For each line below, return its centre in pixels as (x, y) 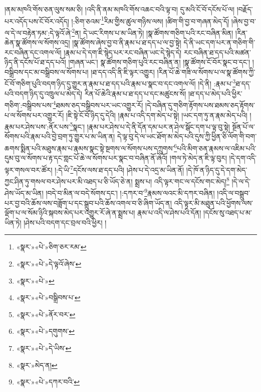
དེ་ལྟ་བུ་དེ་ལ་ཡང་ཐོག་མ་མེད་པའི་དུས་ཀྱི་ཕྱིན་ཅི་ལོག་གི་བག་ (187, 136)
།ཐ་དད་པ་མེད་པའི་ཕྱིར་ (215, 93)
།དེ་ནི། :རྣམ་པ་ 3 (217, 83)
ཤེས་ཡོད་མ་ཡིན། (24, 193)
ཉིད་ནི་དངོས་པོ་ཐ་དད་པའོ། (35, 62)
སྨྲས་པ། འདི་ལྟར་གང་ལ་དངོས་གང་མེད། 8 (182, 180)
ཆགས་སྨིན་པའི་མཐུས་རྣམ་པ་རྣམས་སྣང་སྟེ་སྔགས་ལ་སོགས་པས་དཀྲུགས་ (89, 148)
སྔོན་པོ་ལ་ (243, 126)
